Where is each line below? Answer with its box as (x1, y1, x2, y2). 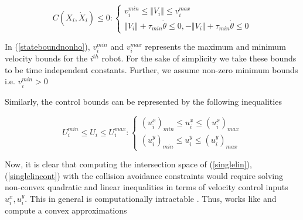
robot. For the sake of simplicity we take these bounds (101, 52, 297, 64)
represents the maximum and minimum (145, 40, 286, 53)
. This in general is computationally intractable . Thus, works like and (25, 192, 277, 205)
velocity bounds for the (5, 52, 88, 64)
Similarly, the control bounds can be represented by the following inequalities (5, 95, 282, 107)
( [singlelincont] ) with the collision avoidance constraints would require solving (5, 169, 283, 181)
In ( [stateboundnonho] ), (5, 40, 90, 53)
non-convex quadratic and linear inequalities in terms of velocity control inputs (5, 181, 288, 193)
